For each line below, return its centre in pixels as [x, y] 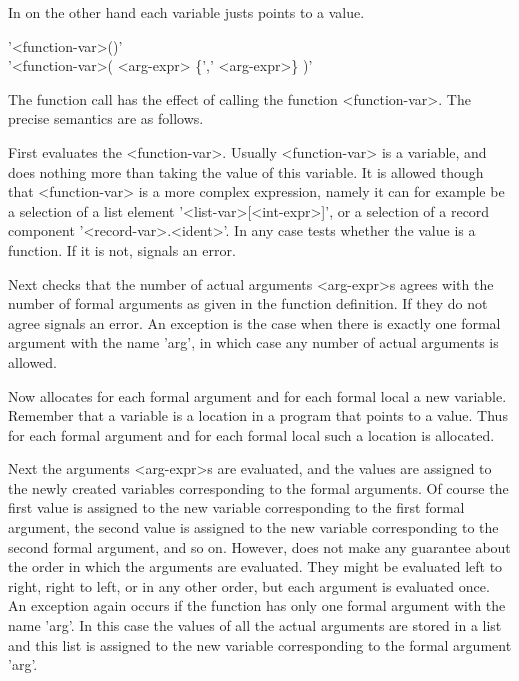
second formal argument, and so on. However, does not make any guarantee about [259, 546]
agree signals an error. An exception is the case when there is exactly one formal [254, 322]
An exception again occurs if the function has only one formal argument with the [257, 605]
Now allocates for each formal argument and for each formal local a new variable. [257, 395]
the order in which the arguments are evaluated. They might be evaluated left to [255, 566]
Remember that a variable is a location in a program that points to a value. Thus [258, 415]
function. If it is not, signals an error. [122, 249]
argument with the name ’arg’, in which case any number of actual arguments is [253, 342]
